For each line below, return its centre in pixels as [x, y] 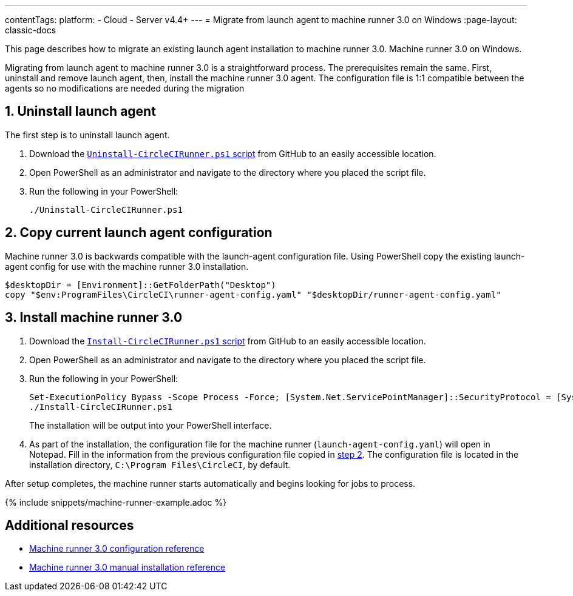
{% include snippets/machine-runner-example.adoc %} [116, 502]
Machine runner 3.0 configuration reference [117, 549]
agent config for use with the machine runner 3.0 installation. [127, 266]
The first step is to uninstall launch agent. [87, 135]
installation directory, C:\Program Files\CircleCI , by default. [160, 464]
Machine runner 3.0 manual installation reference [127, 568]
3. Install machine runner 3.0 [94, 318]
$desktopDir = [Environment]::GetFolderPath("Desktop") [141, 285]
